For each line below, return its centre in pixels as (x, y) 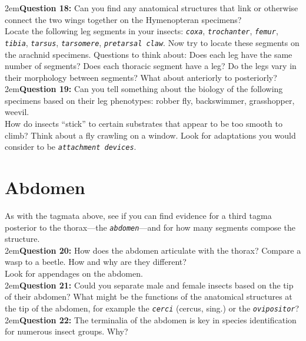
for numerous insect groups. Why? (66, 331)
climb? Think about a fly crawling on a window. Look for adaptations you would (150, 135)
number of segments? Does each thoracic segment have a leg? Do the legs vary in (151, 66)
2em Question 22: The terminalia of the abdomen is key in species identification (151, 319)
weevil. (17, 112)
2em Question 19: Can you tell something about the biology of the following (144, 89)
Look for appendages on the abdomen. (74, 273)
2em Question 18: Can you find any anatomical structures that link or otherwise (152, 8)
